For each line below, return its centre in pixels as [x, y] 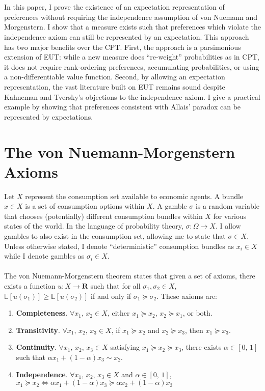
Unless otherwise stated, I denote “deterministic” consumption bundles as [119, 246]
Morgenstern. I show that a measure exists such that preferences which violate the [132, 27]
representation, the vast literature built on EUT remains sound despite [115, 86]
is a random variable [227, 206]
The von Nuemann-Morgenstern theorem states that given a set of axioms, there [130, 276]
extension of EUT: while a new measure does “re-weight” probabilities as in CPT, [132, 57]
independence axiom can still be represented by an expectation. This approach [127, 36]
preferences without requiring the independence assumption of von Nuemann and [131, 17]
